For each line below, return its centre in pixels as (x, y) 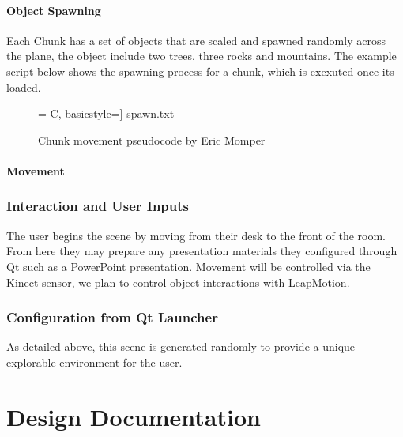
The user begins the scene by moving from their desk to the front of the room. (196, 235)
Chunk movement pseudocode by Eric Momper (152, 139)
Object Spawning (54, 10)
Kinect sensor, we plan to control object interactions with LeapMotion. (178, 282)
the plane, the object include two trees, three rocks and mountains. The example (201, 56)
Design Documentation (134, 416)
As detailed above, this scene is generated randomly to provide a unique (181, 347)
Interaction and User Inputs (98, 206)
